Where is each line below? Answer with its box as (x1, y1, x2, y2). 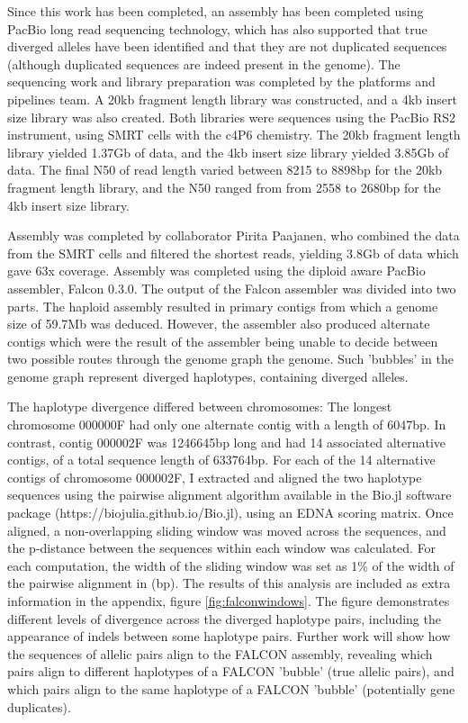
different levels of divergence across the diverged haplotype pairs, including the (7, 609, 441, 628)
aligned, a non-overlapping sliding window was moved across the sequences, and (7, 520, 446, 539)
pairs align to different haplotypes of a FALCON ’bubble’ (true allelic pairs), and (7, 662, 454, 681)
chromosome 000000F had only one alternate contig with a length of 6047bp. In (7, 415, 446, 434)
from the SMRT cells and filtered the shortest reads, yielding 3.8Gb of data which (7, 243, 459, 262)
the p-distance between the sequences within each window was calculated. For (7, 538, 436, 557)
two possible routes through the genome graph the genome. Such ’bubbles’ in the (7, 349, 454, 368)
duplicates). (7, 697, 71, 716)
